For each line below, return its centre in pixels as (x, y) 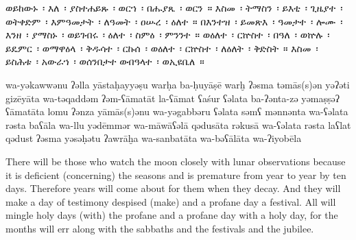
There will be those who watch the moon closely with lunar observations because (176, 161)
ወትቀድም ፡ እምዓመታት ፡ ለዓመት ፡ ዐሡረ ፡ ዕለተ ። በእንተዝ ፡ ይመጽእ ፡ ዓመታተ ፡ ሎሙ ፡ (174, 21)
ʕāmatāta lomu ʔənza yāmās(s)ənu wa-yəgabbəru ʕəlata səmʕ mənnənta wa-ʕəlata (177, 111)
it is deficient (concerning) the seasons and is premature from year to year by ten (176, 175)
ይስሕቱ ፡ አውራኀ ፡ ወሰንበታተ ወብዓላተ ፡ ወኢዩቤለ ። (105, 61)
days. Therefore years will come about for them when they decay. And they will (173, 188)
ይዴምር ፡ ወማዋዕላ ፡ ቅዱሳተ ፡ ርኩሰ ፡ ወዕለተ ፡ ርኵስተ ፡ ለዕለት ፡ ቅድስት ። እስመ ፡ (162, 48)
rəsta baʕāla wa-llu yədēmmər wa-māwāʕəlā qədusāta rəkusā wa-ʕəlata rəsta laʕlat (178, 124)
